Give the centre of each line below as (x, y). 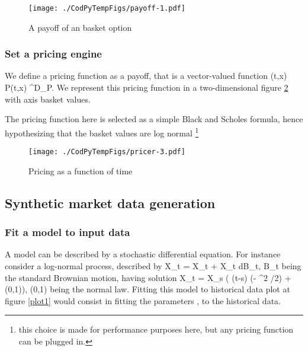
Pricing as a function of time (81, 170)
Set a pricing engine (53, 54)
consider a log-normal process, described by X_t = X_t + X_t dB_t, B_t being (153, 265)
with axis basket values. (48, 99)
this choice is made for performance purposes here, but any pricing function (156, 329)
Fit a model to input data (68, 232)
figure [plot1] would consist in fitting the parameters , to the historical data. (143, 300)
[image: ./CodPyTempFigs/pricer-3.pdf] (107, 152)
